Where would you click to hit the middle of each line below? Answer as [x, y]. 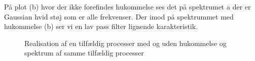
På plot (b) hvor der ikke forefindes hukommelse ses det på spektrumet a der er [128, 6]
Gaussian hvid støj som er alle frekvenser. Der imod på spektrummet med [119, 16]
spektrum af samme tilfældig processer [84, 53]
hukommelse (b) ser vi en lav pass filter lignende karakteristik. [101, 26]
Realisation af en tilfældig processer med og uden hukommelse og [125, 43]
